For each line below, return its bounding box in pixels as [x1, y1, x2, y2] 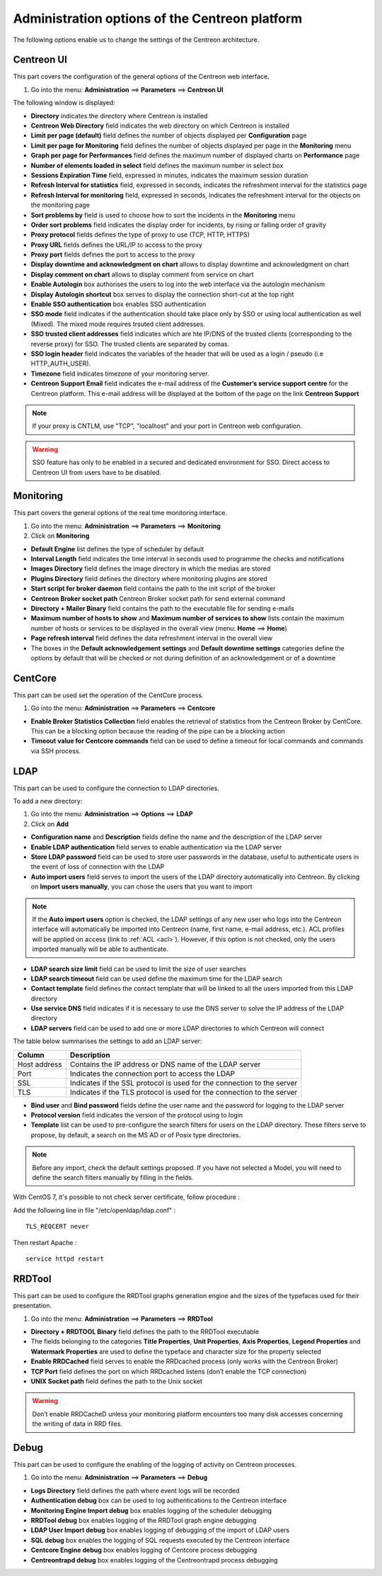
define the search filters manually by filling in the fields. [32, 1173, 194, 1181]
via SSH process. [30, 746, 81, 755]
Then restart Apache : [13, 1238, 77, 1246]
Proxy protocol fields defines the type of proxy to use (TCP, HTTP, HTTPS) [30, 230, 250, 239]
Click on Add [30, 819, 69, 828]
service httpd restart [25, 1254, 105, 1263]
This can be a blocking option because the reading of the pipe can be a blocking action [30, 726, 286, 735]
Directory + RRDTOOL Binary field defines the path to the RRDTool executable [30, 1327, 260, 1336]
